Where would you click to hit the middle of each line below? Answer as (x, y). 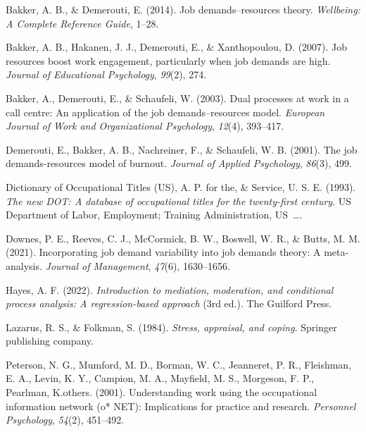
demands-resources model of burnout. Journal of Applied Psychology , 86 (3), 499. (179, 163)
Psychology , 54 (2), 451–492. (65, 420)
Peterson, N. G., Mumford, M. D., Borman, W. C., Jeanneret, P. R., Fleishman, (179, 364)
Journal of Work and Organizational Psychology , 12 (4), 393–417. (145, 126)
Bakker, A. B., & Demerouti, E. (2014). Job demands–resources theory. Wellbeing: (183, 9)
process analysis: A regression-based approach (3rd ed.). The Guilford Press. (169, 303)
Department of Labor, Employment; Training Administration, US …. (154, 215)
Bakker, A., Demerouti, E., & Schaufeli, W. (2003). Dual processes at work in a (177, 98)
